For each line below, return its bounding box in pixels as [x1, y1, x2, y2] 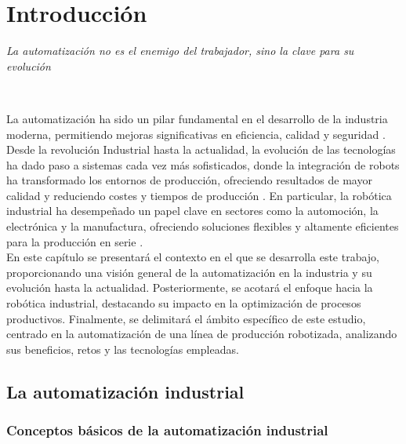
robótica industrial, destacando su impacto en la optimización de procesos [6, 295, 361, 311]
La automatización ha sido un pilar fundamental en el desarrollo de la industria [6, 110, 388, 126]
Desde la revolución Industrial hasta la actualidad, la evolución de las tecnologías [6, 141, 396, 158]
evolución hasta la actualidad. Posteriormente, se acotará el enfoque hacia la [6, 279, 373, 296]
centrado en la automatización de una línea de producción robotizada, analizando [6, 326, 397, 342]
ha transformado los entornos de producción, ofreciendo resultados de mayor [6, 172, 372, 188]
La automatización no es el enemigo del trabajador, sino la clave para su [6, 42, 354, 59]
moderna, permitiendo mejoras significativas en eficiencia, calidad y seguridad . [6, 126, 386, 142]
